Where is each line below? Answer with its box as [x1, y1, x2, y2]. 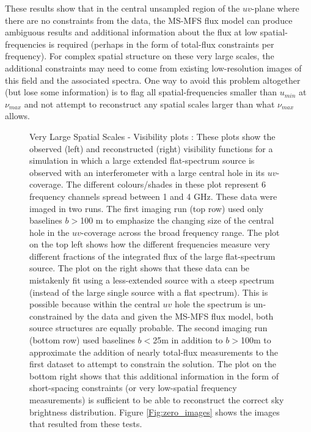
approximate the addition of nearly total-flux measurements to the [29, 345, 279, 358]
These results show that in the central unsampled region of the [5, 2, 240, 14]
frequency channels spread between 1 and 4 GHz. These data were [29, 189, 277, 202]
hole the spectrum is [174, 298, 251, 310]
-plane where [251, 2, 299, 14]
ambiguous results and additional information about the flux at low [5, 26, 257, 38]
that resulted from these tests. [29, 417, 142, 430]
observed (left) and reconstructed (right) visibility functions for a [29, 142, 273, 155]
